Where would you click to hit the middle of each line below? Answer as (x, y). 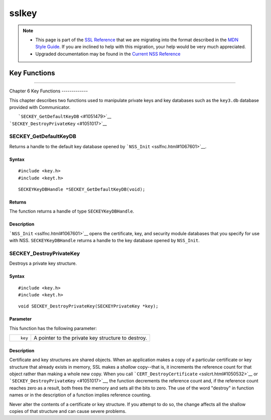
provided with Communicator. (40, 107)
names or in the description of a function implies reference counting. (80, 395)
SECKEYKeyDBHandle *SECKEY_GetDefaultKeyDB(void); (82, 189)
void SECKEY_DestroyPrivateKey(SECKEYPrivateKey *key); (88, 306)
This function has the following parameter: (53, 328)
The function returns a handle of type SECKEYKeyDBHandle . (72, 212)
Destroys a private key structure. (43, 263)
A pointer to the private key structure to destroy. (90, 338)
